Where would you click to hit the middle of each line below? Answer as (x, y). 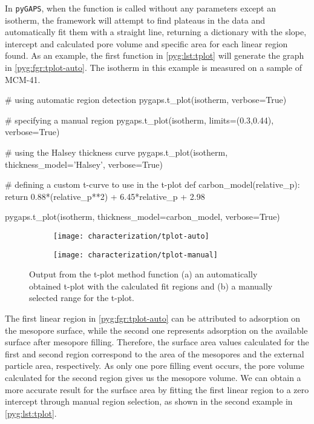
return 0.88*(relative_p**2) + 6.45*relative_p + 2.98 (105, 196)
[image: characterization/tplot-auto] (131, 236)
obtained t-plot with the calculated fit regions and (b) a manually (151, 286)
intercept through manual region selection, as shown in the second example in (149, 401)
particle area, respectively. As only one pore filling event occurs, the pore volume (155, 366)
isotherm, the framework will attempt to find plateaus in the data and (135, 20)
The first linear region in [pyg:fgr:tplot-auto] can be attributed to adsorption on (153, 318)
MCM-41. (23, 79)
